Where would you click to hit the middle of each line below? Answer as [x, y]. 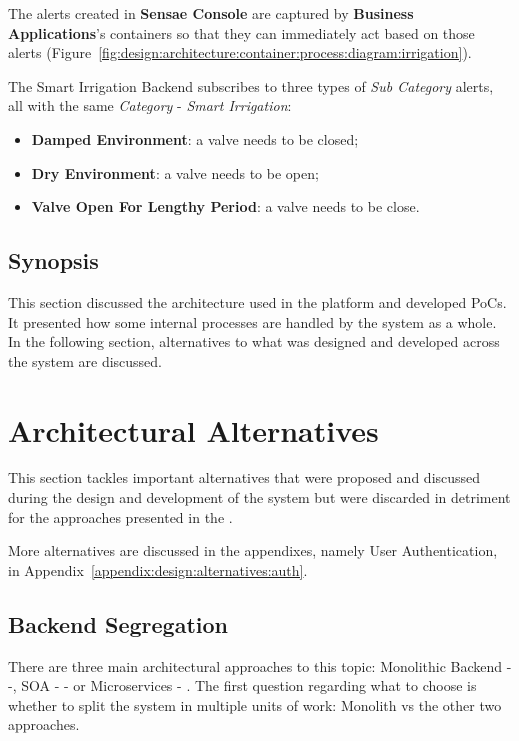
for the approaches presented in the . [120, 516]
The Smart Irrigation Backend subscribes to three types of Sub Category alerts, [251, 85]
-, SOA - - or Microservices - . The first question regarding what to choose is [242, 685]
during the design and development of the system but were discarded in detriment [259, 497]
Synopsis [53, 260]
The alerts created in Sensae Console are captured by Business [211, 13]
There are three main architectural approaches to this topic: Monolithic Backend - [260, 665]
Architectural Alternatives [193, 429]
